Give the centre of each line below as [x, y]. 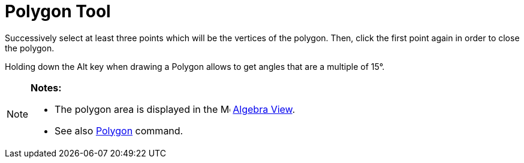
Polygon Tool [58, 11]
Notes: [46, 87]
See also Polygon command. [119, 130]
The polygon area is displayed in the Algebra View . [175, 109]
